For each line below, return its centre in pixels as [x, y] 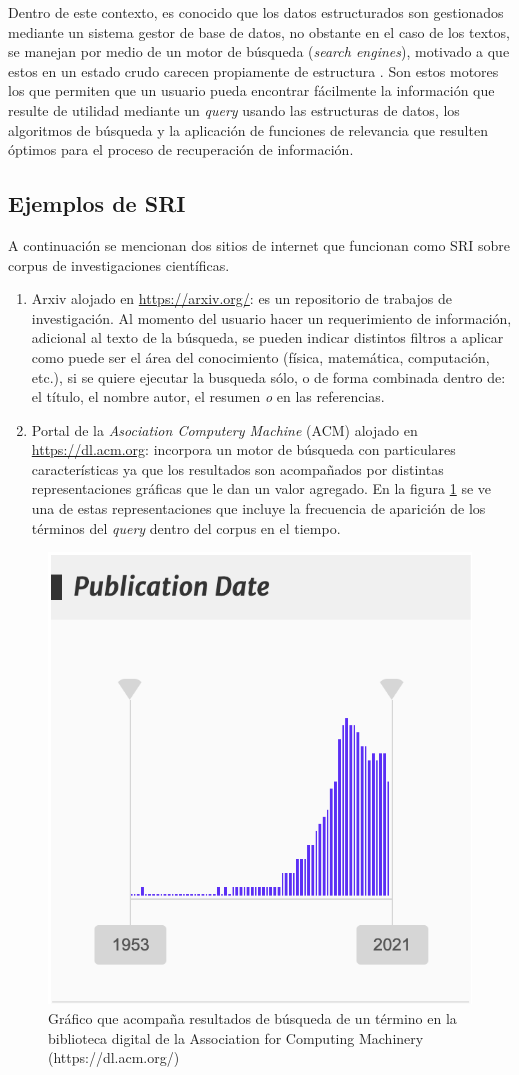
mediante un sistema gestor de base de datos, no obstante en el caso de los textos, [259, 31]
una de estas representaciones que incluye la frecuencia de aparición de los [258, 508]
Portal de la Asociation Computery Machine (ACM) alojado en [224, 429]
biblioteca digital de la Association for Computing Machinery [236, 1037]
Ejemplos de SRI [97, 203]
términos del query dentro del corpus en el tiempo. [186, 527]
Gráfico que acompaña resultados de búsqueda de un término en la [252, 1018]
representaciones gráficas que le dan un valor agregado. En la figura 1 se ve [261, 488]
